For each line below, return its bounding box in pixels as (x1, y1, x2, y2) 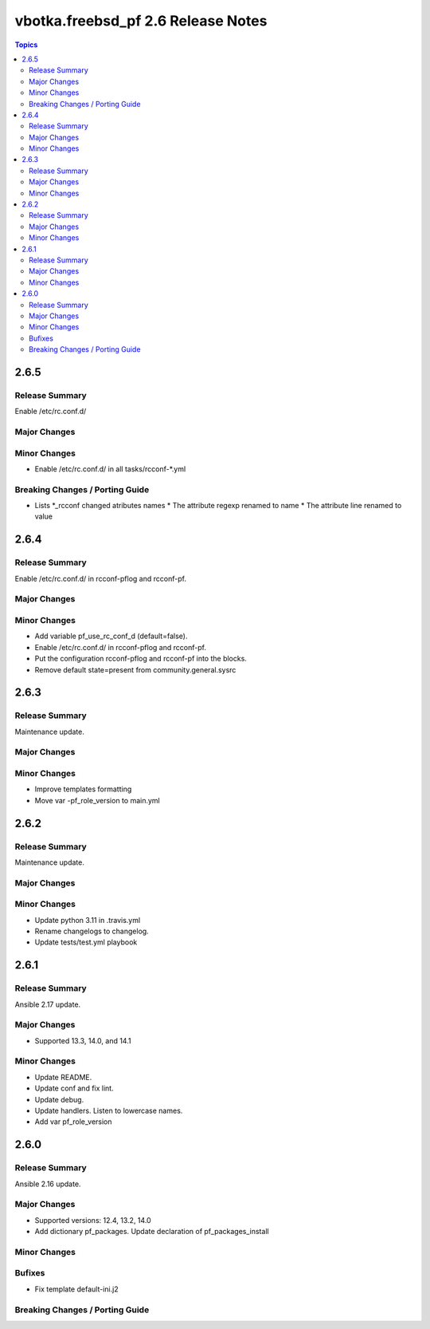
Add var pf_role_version (34, 1117, 112, 1126)
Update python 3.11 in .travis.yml (34, 915, 141, 925)
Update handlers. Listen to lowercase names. (34, 1106, 183, 1116)
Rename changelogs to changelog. (34, 926, 149, 937)
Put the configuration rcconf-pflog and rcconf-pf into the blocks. (34, 654, 247, 664)
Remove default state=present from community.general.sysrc (34, 664, 236, 674)
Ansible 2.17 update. (14, 1000, 81, 1009)
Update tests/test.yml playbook (34, 937, 138, 947)
